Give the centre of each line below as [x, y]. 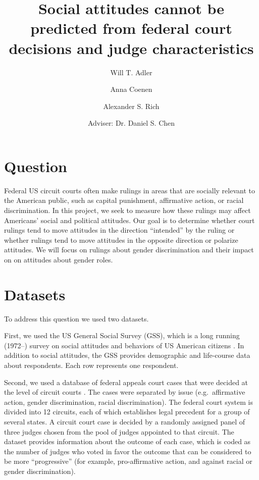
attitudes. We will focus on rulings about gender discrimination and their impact [129, 250]
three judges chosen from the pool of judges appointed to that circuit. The [119, 431]
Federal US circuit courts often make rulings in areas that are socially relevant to [129, 190]
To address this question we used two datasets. [76, 318]
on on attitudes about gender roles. [59, 259]
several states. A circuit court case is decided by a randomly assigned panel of [125, 422]
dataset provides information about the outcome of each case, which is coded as [127, 441]
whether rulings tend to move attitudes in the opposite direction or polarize [121, 239]
